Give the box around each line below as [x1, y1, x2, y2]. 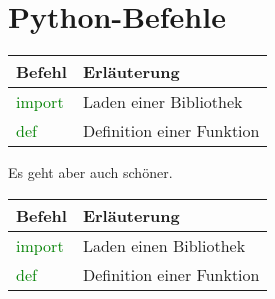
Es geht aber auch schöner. [8, 162, 173, 183]
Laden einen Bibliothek [82, 233, 246, 257]
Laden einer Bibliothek [82, 90, 243, 114]
